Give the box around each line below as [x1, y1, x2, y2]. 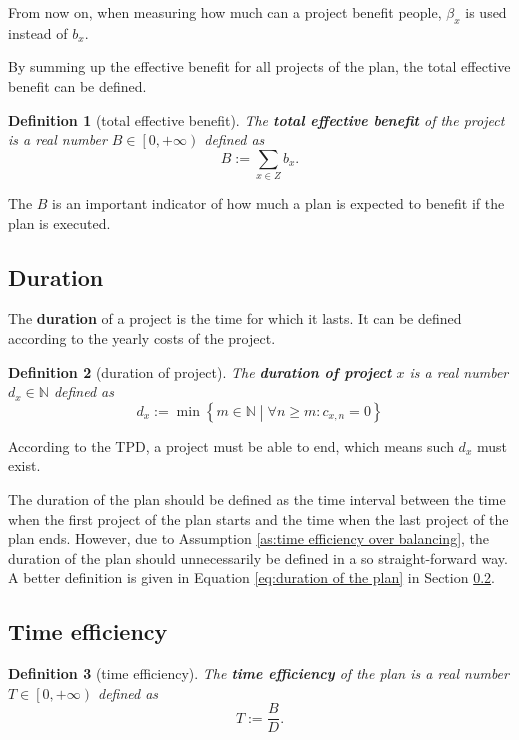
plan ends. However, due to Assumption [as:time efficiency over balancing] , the [8, 528, 490, 549]
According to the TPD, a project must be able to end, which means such [8, 435, 454, 456]
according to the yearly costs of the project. [8, 328, 276, 349]
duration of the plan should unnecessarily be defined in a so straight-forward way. [8, 547, 508, 568]
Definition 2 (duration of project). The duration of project [8, 361, 392, 382]
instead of [8, 22, 68, 43]
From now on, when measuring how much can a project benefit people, [8, 2, 442, 22]
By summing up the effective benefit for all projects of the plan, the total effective [8, 56, 511, 77]
